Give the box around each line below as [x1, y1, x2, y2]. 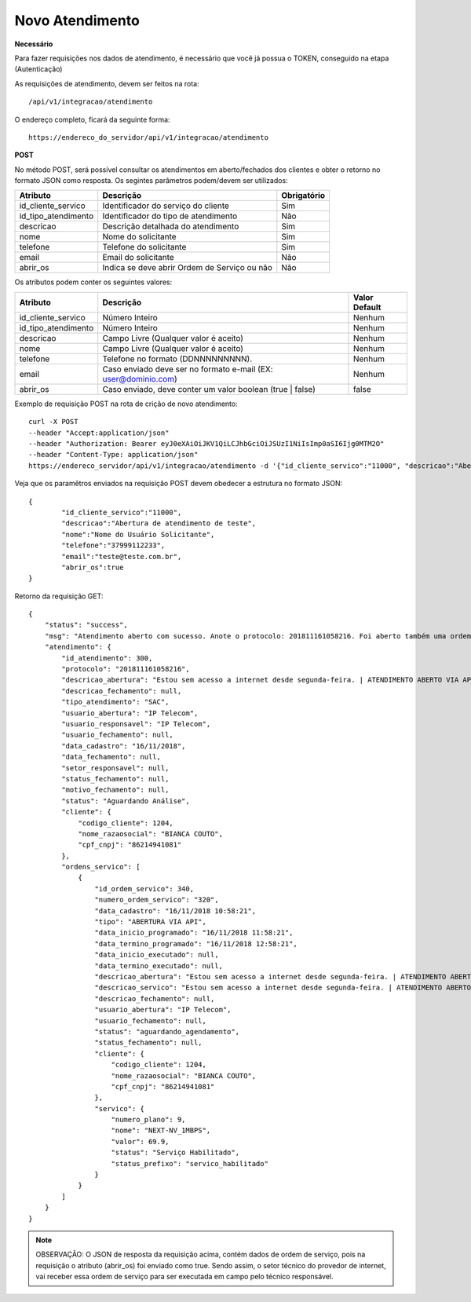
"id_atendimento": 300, [61, 653, 153, 663]
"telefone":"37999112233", [61, 541, 166, 550]
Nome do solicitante [102, 232, 177, 243]
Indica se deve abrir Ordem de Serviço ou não [102, 262, 272, 273]
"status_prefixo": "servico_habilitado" [111, 1159, 268, 1168]
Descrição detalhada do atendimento [102, 221, 239, 232]
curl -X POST [28, 417, 78, 426]
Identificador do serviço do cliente [102, 200, 229, 211]
